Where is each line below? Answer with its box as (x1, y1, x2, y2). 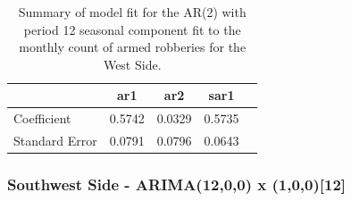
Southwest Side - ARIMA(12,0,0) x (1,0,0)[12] (7, 173, 347, 196)
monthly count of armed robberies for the (19, 38, 247, 56)
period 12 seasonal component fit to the (23, 20, 241, 38)
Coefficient (13, 109, 71, 128)
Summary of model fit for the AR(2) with (18, 3, 247, 21)
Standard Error (13, 131, 97, 150)
